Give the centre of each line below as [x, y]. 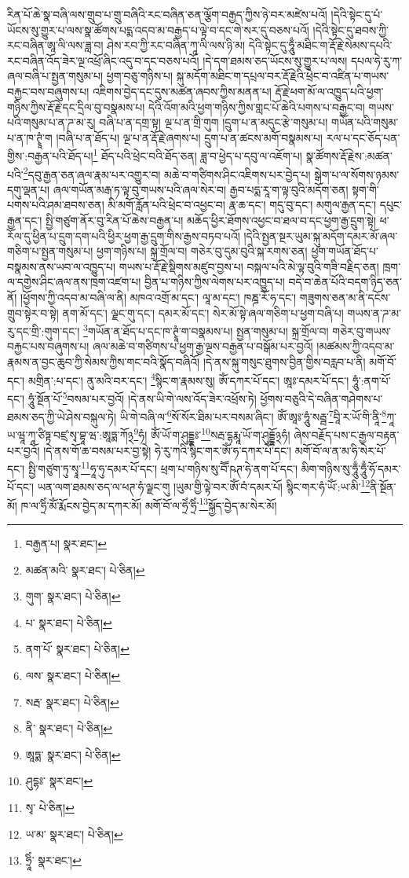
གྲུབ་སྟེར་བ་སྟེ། [33, 312]
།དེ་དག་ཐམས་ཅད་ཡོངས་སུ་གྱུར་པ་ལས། [275, 60]
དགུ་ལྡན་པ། [29, 189]
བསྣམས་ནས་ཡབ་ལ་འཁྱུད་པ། [62, 266]
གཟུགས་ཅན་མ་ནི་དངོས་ [345, 297]
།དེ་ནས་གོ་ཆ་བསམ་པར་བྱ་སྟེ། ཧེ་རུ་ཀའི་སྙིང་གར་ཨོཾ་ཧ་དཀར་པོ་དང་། [168, 450]
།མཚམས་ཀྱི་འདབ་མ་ [356, 346]
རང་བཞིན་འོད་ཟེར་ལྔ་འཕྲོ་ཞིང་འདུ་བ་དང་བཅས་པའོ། [103, 60]
